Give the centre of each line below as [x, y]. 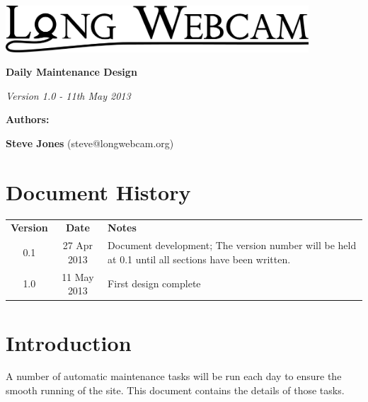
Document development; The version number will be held [232, 245]
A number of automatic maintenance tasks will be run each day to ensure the [174, 376]
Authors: [28, 119]
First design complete [154, 283]
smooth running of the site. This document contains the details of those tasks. [175, 390]
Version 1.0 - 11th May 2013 [68, 95]
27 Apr [78, 245]
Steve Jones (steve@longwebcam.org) [90, 143]
